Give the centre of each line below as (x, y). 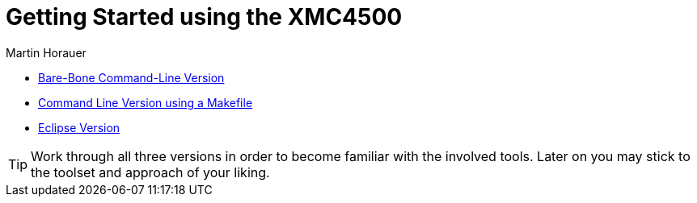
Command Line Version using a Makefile (146, 102)
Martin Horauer (46, 52)
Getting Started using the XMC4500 (204, 17)
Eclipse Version (79, 127)
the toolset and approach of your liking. (150, 172)
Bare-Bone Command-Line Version (131, 77)
